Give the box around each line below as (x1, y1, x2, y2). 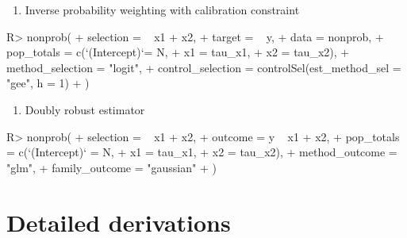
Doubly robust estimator (25, 101, 145, 117)
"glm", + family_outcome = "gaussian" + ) (6, 159, 217, 175)
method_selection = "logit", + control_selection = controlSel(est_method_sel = (6, 59, 401, 75)
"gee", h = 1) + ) (6, 75, 90, 91)
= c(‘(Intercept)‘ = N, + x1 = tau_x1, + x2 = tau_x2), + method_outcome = (6, 144, 397, 160)
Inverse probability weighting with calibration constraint (25, 2, 300, 17)
